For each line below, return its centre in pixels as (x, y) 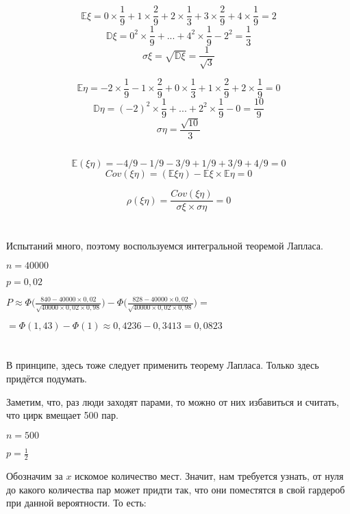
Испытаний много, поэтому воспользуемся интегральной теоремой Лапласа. (165, 245)
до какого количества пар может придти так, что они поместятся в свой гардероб (176, 489)
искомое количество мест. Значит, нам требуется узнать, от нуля (209, 476)
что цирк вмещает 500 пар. (62, 415)
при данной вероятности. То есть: (76, 503)
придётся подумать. (47, 378)
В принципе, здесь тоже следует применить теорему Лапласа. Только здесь (163, 365)
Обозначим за (35, 476)
